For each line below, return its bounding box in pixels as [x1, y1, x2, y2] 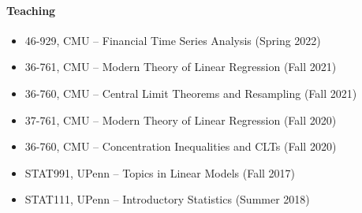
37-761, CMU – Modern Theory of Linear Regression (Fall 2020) [24, 111, 337, 128]
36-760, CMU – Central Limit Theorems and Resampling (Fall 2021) [24, 84, 357, 101]
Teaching [6, 2, 56, 18]
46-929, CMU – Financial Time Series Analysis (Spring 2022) [24, 32, 321, 48]
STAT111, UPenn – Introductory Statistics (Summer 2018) [24, 191, 310, 207]
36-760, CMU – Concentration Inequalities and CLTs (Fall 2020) [24, 138, 337, 155]
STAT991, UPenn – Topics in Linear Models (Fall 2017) [24, 164, 296, 181]
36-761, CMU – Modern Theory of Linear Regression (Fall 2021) [24, 58, 337, 75]
